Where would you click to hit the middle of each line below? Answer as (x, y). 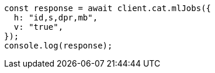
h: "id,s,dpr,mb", (56, 18)
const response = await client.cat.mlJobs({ (108, 8)
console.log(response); (58, 46)
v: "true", (39, 27)
